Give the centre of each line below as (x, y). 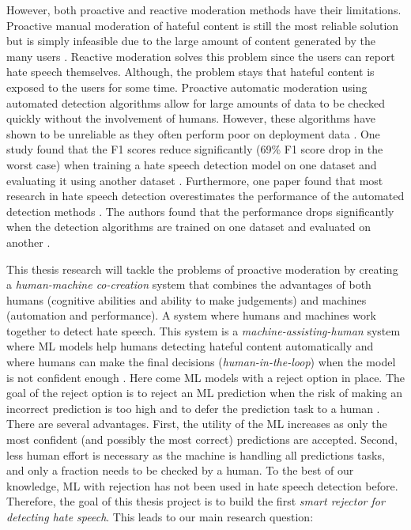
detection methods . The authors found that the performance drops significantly (200, 211)
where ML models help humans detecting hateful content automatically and (190, 346)
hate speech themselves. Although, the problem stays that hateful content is (190, 72)
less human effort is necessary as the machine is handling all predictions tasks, (196, 454)
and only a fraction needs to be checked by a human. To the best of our (180, 470)
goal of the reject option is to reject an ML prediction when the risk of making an (205, 393)
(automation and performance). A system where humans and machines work (191, 315)
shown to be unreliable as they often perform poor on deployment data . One (193, 133)
